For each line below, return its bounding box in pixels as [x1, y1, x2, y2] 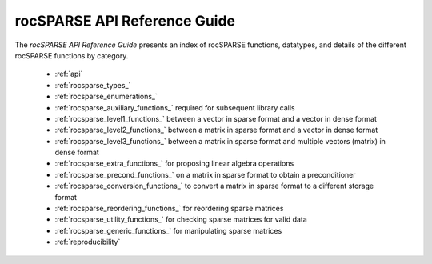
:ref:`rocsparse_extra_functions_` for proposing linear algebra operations [54, 158, 294, 168]
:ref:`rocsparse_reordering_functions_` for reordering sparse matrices [54, 204, 284, 214]
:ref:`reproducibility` [54, 237, 121, 247]
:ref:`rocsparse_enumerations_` [54, 92, 158, 102]
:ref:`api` [54, 69, 83, 79]
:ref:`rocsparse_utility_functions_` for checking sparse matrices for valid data [54, 214, 307, 224]
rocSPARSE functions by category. [14, 50, 129, 60]
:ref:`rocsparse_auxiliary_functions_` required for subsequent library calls [54, 102, 295, 112]
